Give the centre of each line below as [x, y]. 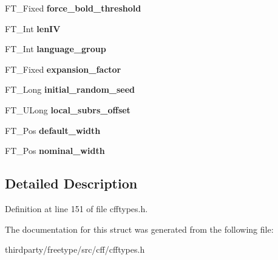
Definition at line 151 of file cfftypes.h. [76, 208]
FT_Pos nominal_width [55, 151]
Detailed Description [71, 183]
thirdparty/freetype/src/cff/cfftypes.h [75, 249]
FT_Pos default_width [53, 130]
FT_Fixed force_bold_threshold [73, 8]
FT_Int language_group [56, 49]
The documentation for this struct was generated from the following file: [139, 229]
